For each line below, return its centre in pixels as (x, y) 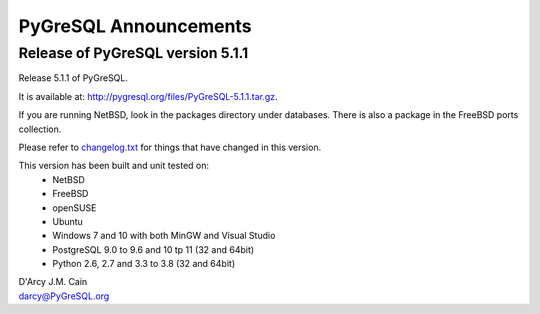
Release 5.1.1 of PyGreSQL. (73, 78)
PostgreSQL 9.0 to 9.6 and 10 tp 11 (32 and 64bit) (153, 249)
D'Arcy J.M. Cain (53, 282)
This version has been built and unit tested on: (114, 166)
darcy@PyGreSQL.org (64, 296)
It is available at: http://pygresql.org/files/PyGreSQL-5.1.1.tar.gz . (148, 96)
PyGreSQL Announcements (135, 26)
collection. (40, 129)
